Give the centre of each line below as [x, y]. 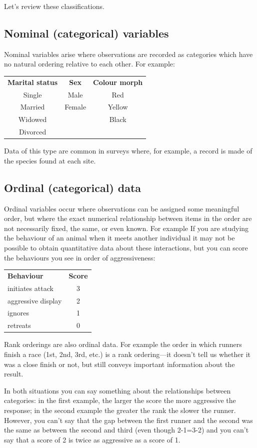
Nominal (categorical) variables [86, 33]
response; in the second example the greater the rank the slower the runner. [120, 410]
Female [75, 107]
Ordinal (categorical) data [73, 187]
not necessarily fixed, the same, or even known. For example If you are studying [126, 228]
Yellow [118, 107]
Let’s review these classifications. [54, 6]
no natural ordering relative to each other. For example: [89, 64]
